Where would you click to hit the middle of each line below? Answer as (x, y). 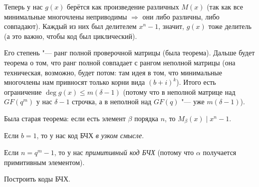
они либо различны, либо (181, 16)
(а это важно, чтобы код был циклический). (71, 36)
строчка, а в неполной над (112, 101)
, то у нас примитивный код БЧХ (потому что (124, 152)
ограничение (23, 92)
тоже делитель (230, 26)
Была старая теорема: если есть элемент (65, 118)
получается (220, 152)
